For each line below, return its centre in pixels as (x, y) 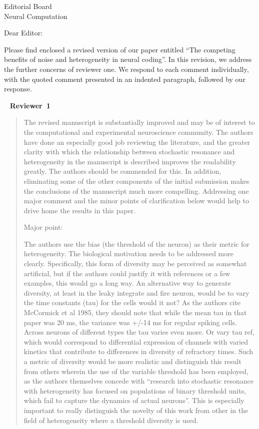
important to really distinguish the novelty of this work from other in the (136, 410)
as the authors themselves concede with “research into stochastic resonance (138, 381)
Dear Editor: (23, 33)
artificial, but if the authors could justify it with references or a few (127, 273)
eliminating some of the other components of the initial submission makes (136, 181)
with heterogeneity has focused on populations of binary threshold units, (135, 390)
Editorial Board (28, 6)
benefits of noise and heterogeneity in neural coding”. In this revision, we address (128, 59)
